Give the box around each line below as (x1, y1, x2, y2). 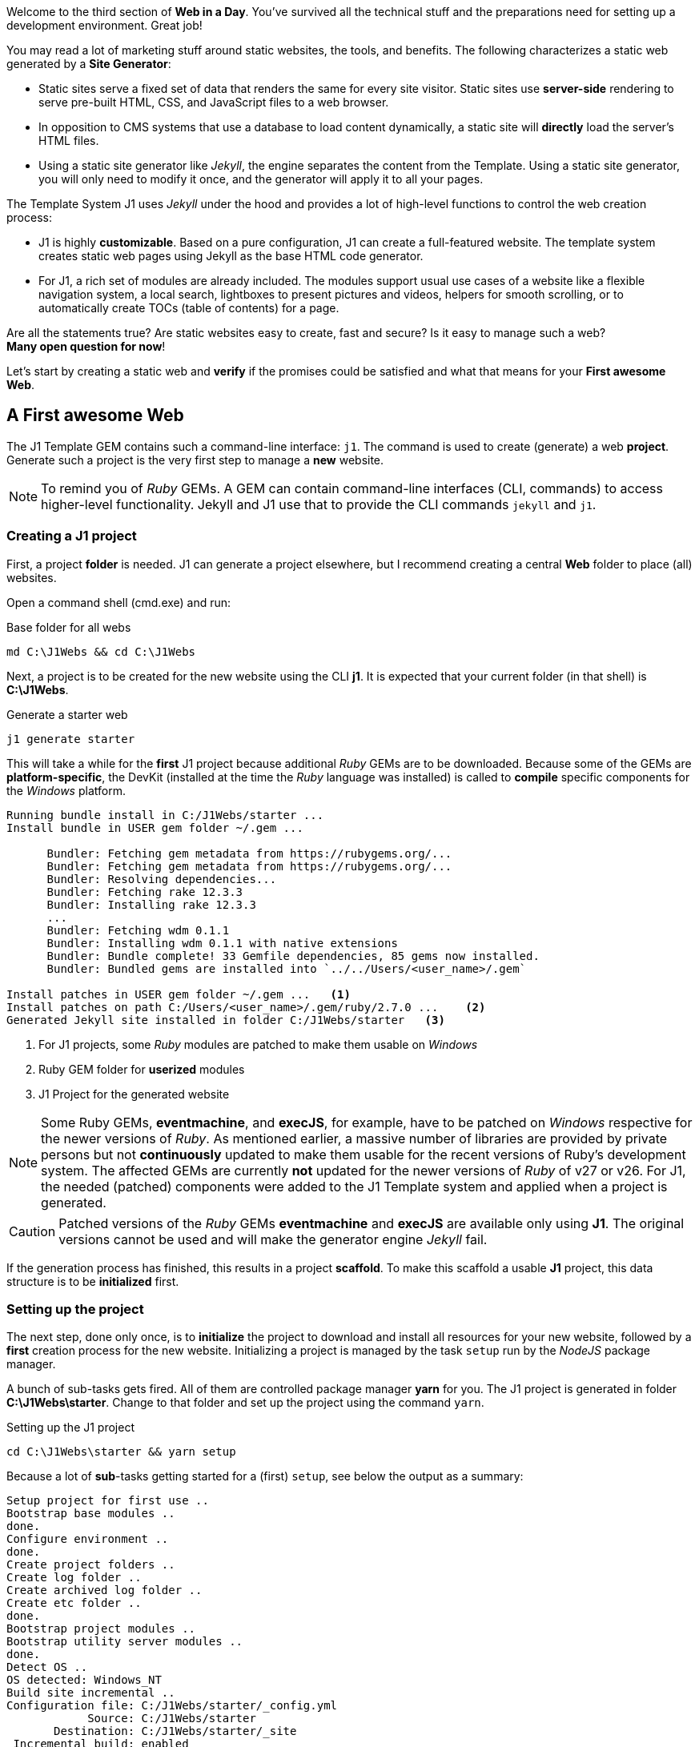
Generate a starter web (6, 707, 128, 721)
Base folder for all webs (6, 620, 131, 634)
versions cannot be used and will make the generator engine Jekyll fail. (58, 1231, 488, 1247)
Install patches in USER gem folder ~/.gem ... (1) (6, 987, 351, 1001)
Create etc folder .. (6, 1596, 142, 1610)
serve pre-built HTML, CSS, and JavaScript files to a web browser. (38, 95, 389, 109)
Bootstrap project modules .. (6, 1622, 196, 1636)
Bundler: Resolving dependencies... (46, 872, 277, 886)
